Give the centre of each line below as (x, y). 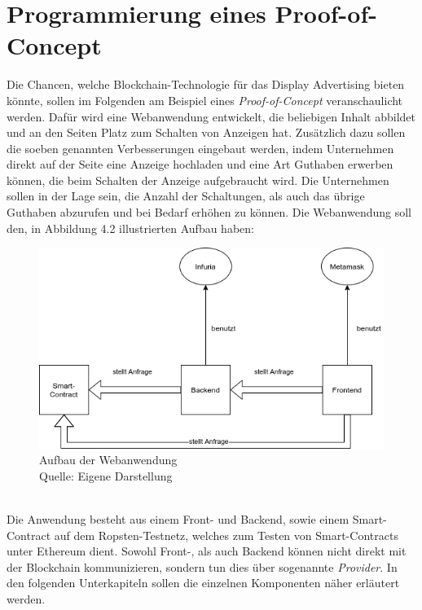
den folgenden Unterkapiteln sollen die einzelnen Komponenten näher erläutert (203, 583)
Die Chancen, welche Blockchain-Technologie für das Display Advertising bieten (206, 84)
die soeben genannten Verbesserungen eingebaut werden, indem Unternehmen (200, 148)
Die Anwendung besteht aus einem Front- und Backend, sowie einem (178, 519)
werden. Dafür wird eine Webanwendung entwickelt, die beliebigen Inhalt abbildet (211, 116)
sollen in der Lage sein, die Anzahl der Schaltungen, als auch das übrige (186, 196)
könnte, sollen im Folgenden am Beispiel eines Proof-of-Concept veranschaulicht (205, 100)
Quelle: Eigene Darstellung (106, 475)
